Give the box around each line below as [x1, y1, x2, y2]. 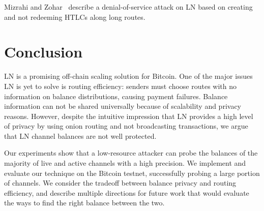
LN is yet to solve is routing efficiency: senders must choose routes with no [4, 80, 237, 91]
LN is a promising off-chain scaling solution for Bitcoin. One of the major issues [4, 71, 253, 81]
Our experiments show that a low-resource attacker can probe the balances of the [4, 147, 258, 158]
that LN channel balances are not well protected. [4, 130, 157, 141]
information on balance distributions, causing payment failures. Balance [4, 91, 228, 101]
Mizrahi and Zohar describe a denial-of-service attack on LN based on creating [4, 2, 253, 12]
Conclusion [4, 41, 83, 62]
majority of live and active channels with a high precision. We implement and [4, 158, 246, 168]
